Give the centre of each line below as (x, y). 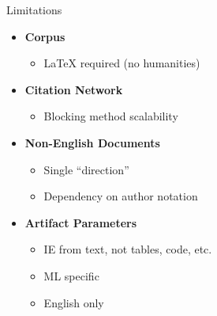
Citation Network (74, 89)
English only (74, 302)
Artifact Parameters (81, 222)
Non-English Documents (92, 142)
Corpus (45, 36)
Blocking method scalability (111, 116)
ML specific (71, 275)
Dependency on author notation (121, 196)
